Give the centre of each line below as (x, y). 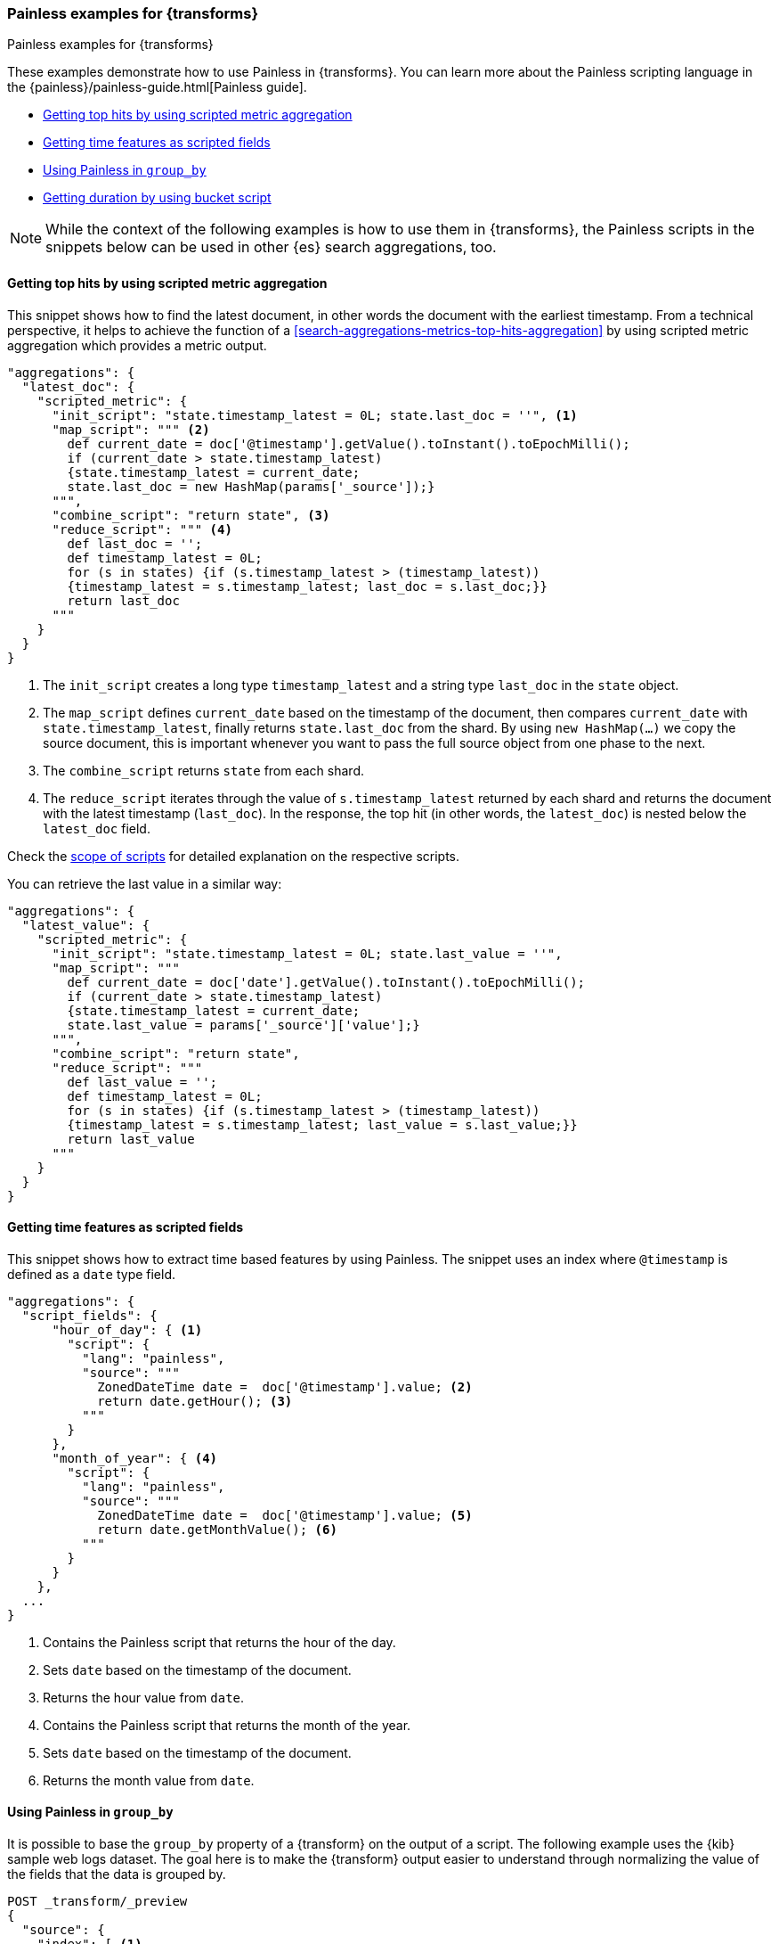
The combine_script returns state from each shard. (203, 770)
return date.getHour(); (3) (195, 1401)
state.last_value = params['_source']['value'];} (243, 1025)
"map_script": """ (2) (131, 429)
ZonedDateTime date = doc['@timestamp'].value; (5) (285, 1515)
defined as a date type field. (92, 1274)
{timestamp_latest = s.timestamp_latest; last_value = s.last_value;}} (322, 1124)
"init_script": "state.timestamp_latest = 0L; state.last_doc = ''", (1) (315, 415)
